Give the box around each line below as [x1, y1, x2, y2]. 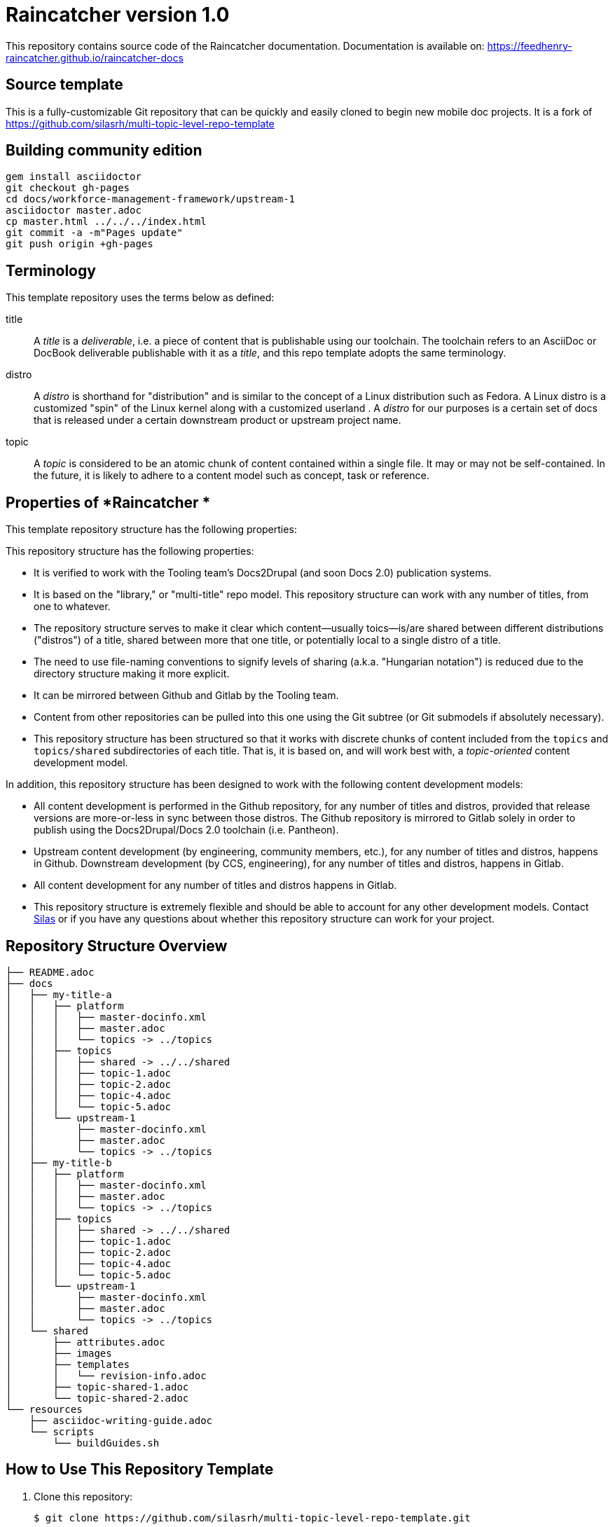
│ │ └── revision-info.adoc [6, 1369, 207, 1381]
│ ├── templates [6, 1358, 130, 1370]
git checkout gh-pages [6, 182, 130, 194]
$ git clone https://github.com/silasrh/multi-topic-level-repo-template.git [34, 1512, 471, 1523]
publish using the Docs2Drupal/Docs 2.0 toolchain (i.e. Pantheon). [34, 824, 339, 836]
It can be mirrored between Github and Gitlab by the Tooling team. [34, 689, 339, 702]
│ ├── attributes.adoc [6, 1336, 165, 1348]
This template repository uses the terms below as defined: [6, 291, 275, 304]
